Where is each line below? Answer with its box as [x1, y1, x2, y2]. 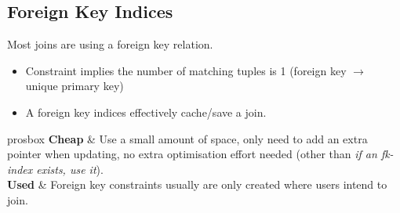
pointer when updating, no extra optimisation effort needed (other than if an [7, 146, 377, 162]
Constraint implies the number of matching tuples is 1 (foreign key [25, 62, 347, 78]
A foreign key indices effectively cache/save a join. [25, 103, 267, 120]
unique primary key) [25, 78, 124, 94]
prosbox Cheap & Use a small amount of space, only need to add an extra [7, 130, 368, 146]
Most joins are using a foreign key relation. [7, 36, 213, 52]
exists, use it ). [36, 161, 104, 177]
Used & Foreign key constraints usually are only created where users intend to [7, 176, 387, 193]
